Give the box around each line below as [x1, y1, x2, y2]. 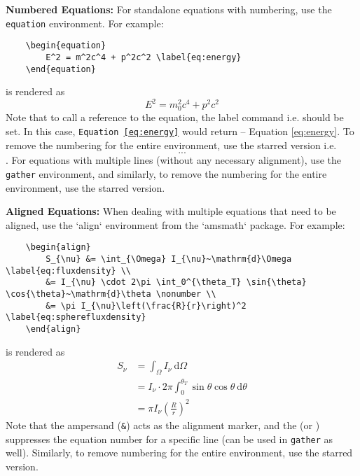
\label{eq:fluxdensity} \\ [6, 265, 131, 276]
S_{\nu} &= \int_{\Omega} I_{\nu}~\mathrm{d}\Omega [46, 254, 292, 264]
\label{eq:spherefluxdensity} [6, 312, 146, 323]
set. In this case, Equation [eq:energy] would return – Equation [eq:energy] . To [6, 124, 354, 139]
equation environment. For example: [6, 15, 164, 30]
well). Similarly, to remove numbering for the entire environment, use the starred [6, 445, 353, 460]
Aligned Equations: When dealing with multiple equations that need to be [6, 204, 336, 218]
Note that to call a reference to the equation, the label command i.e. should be [6, 110, 344, 125]
